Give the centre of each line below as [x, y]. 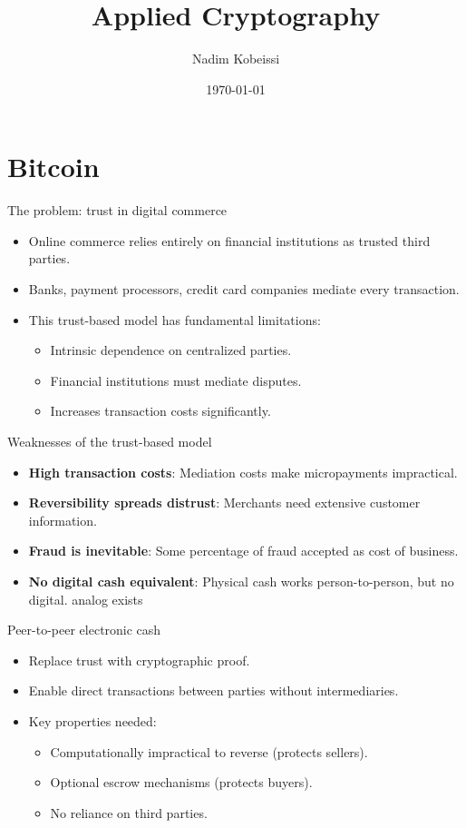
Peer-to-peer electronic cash [84, 630]
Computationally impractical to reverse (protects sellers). [209, 751]
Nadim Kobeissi [236, 59]
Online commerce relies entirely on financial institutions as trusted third [229, 240]
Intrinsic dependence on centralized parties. [171, 350]
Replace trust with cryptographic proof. [139, 660]
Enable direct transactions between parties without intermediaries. [214, 690]
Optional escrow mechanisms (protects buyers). [181, 782]
